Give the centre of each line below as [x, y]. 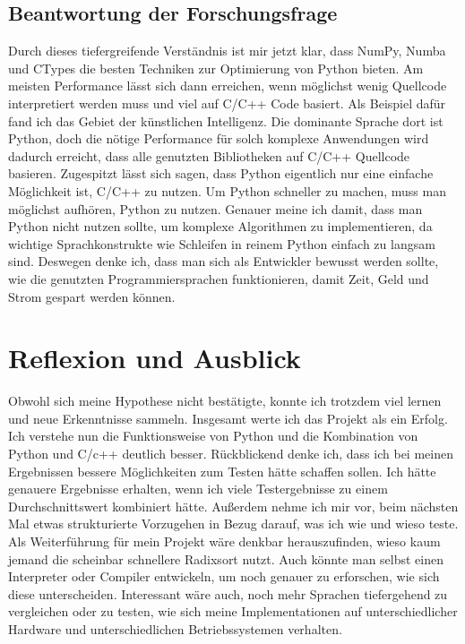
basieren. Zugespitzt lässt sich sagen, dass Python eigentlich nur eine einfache [221, 173]
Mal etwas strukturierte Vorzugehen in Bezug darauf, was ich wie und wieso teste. [233, 524]
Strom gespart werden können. [92, 296]
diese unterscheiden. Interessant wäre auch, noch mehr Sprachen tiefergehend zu [228, 593]
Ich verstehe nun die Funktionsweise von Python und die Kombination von [213, 436]
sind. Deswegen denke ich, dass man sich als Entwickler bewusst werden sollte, [224, 261]
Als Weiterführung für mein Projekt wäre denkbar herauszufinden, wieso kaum [224, 541]
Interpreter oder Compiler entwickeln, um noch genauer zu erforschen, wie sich [224, 576]
